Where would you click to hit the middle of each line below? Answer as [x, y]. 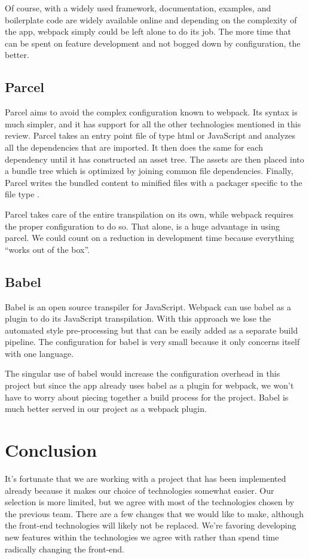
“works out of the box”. [48, 249]
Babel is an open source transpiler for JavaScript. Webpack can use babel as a [148, 306]
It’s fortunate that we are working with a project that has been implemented [146, 478]
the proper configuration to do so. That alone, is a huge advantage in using [143, 226]
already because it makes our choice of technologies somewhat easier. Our [140, 490]
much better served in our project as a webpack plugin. [106, 409]
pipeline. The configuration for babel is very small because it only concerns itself [152, 342]
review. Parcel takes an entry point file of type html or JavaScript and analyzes [150, 135]
